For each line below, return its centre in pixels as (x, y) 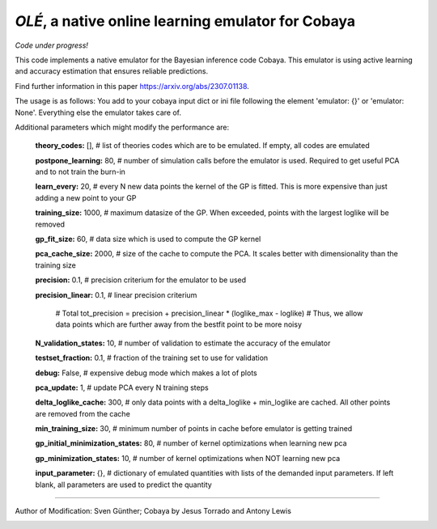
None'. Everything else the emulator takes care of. (98, 112)
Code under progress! (52, 45)
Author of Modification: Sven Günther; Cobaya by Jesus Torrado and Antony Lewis (153, 511)
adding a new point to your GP (86, 197)
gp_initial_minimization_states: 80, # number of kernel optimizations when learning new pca (191, 443)
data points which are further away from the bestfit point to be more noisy (179, 324)
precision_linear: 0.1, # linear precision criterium (116, 294)
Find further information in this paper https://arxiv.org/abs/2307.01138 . (132, 86)
